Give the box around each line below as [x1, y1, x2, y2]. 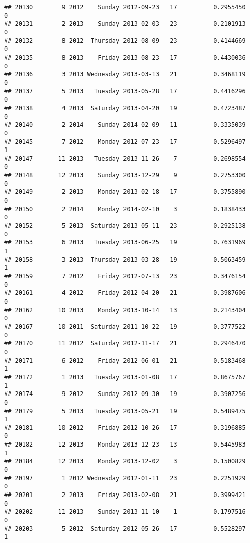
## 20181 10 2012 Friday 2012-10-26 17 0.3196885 [4, 424, 246, 431]
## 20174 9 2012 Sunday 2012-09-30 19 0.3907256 [4, 390, 246, 398]
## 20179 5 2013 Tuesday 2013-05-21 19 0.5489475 [4, 407, 246, 415]
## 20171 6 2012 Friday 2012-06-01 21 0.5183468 [4, 357, 246, 364]
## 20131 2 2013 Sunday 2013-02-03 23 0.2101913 [4, 20, 246, 28]
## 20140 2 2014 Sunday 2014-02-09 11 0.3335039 [4, 121, 246, 129]
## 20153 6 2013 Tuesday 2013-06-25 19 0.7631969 [4, 239, 246, 246]
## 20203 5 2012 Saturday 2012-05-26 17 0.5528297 [4, 525, 246, 532]
